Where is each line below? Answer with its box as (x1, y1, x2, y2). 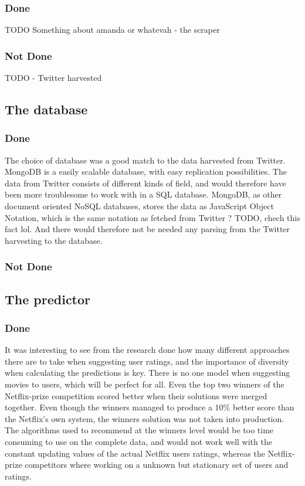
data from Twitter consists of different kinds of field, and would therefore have (5, 176, 286, 189)
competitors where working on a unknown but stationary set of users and (25, 458, 289, 471)
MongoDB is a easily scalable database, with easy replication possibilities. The (5, 165, 287, 178)
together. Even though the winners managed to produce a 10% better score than (5, 401, 294, 413)
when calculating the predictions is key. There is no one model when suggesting (5, 366, 290, 379)
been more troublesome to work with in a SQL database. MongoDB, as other (5, 188, 282, 200)
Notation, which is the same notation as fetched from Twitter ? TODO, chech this (5, 211, 300, 223)
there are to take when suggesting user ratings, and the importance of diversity (5, 355, 289, 367)
